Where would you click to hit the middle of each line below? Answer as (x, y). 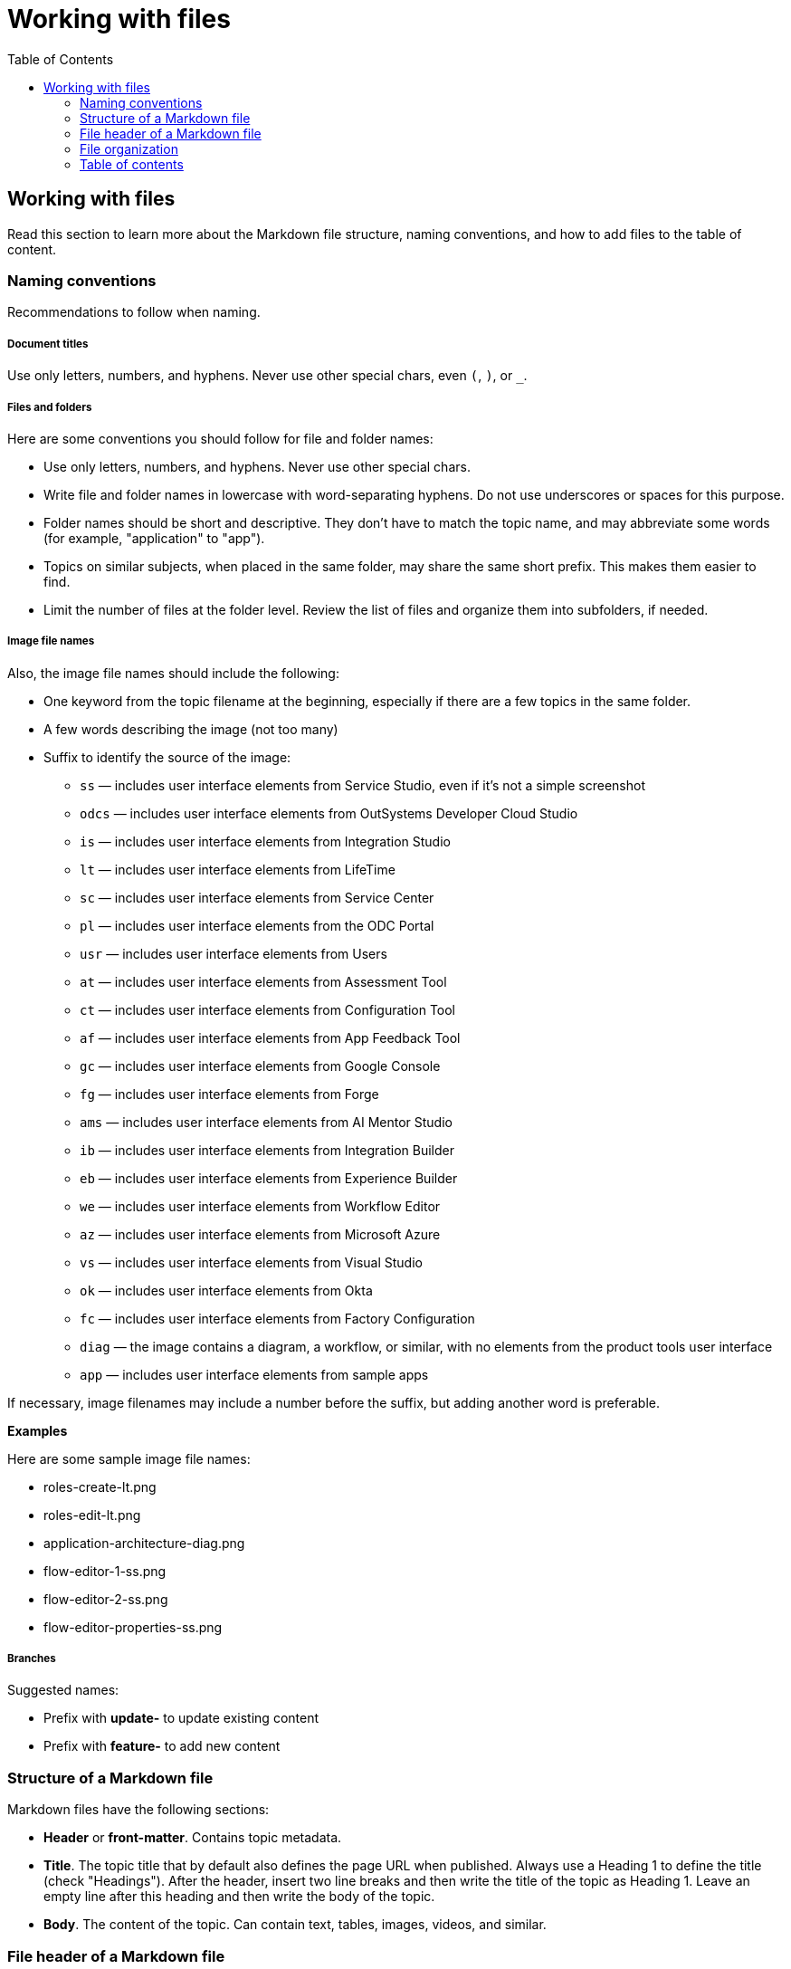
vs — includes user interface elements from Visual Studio (251, 1262)
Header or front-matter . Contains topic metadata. (193, 1838)
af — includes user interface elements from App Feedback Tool (270, 1037)
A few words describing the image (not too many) (191, 729)
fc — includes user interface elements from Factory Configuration (277, 1318)
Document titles (48, 344)
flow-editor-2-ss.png (106, 1599)
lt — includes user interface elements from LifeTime (238, 869)
